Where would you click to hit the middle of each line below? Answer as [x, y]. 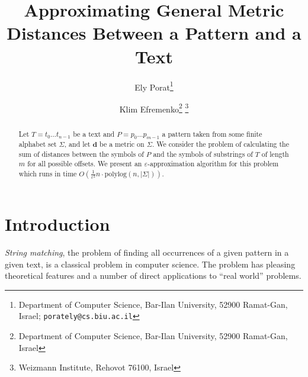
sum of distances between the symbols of [81, 154]
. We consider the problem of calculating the [220, 144]
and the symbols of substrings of [203, 154]
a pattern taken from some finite [212, 133]
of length [275, 154]
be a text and [94, 133]
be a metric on [122, 144]
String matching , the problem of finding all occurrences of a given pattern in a [147, 252]
